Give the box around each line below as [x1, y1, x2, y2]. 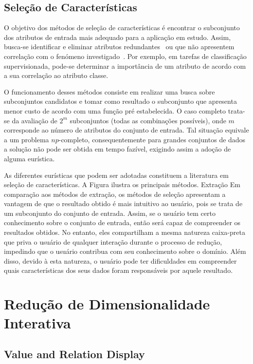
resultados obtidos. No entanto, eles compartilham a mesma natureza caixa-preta [4, 227, 245, 237]
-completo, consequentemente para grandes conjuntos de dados [58, 134, 246, 144]
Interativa [4, 313, 71, 333]
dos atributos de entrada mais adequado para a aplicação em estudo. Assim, [4, 32, 231, 42]
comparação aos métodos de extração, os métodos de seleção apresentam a [4, 189, 226, 199]
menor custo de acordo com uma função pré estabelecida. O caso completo [4, 105, 226, 115]
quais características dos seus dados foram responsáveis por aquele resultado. [4, 265, 233, 275]
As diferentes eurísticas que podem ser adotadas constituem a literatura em [4, 170, 229, 180]
